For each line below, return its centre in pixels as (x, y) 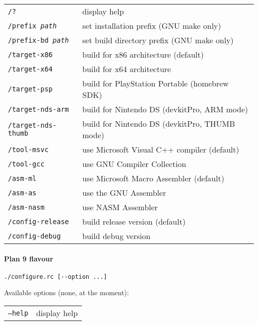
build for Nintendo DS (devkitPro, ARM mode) (165, 109)
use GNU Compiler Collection (134, 164)
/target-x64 (31, 69)
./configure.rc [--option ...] (56, 277)
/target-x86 (31, 54)
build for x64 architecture (127, 69)
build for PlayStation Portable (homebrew (156, 83)
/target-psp (31, 89)
